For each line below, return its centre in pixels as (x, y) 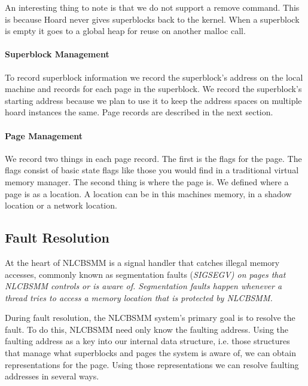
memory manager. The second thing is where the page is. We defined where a (147, 181)
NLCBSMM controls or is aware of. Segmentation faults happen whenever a (144, 286)
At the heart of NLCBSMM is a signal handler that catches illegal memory (142, 262)
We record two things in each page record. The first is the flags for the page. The (153, 158)
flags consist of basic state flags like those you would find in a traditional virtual (152, 170)
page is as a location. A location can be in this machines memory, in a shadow (148, 193)
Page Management (44, 135)
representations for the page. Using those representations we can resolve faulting (152, 364)
